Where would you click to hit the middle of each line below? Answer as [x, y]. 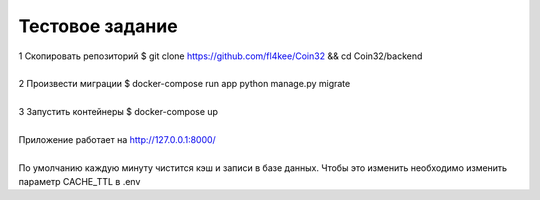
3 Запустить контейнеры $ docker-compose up [118, 112]
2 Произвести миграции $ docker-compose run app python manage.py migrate [184, 84]
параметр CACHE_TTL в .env [79, 182]
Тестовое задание [98, 26]
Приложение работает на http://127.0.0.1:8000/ [117, 139]
